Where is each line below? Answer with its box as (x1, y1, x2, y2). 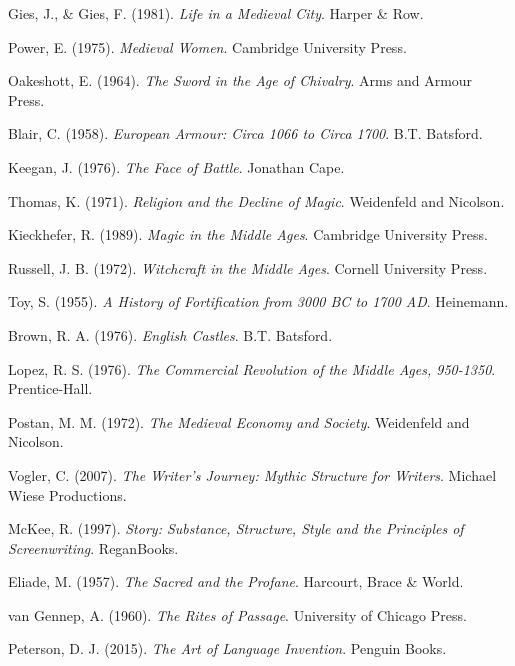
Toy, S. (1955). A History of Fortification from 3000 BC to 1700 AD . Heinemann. (8, 291, 509, 312)
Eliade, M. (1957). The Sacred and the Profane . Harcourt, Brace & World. (8, 571, 464, 592)
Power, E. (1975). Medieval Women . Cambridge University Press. (8, 36, 407, 57)
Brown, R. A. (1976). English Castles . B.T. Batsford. (8, 324, 333, 345)
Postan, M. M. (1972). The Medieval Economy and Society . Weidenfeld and (8, 411, 470, 432)
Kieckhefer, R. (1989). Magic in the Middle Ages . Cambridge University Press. (8, 224, 488, 245)
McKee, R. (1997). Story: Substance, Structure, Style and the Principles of (8, 518, 464, 539)
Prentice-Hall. (8, 378, 93, 399)
